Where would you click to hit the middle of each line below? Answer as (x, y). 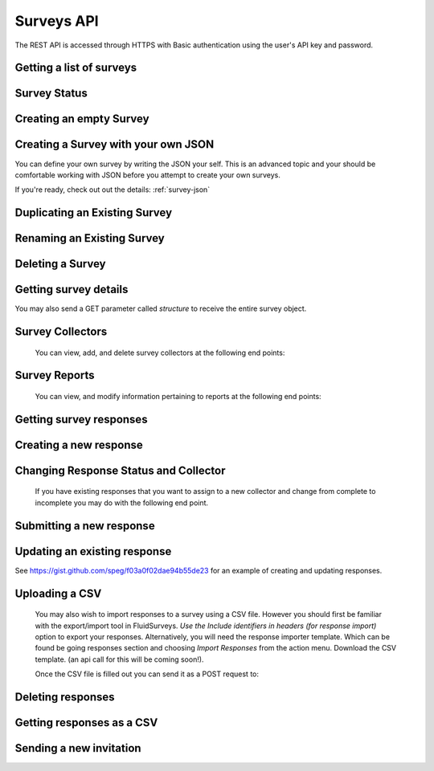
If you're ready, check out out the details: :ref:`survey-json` (113, 190)
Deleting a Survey (60, 264)
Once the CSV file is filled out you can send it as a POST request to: (147, 674)
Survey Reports (55, 375)
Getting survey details (72, 290)
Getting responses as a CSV (86, 722)
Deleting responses (65, 697)
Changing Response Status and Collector (120, 470)
